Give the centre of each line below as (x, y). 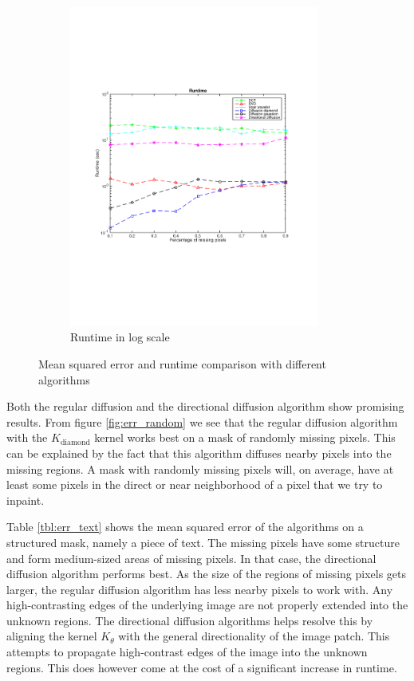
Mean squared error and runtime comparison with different (182, 363)
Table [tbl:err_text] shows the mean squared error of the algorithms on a (185, 527)
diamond (75, 442)
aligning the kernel (52, 636)
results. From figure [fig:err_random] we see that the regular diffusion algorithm (202, 421)
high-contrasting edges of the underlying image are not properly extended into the (207, 605)
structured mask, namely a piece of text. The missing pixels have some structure (203, 542)
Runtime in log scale (120, 337)
